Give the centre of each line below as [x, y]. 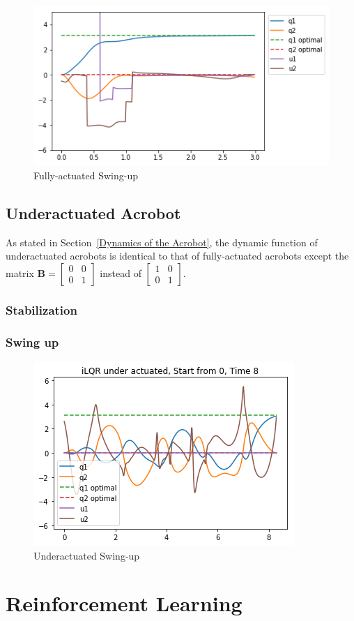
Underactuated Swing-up [87, 555]
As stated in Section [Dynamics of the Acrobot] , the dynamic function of [162, 242]
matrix [20, 272]
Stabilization [41, 309]
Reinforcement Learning [124, 603]
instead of [121, 272]
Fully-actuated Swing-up [86, 175]
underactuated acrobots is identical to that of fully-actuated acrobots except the [177, 256]
